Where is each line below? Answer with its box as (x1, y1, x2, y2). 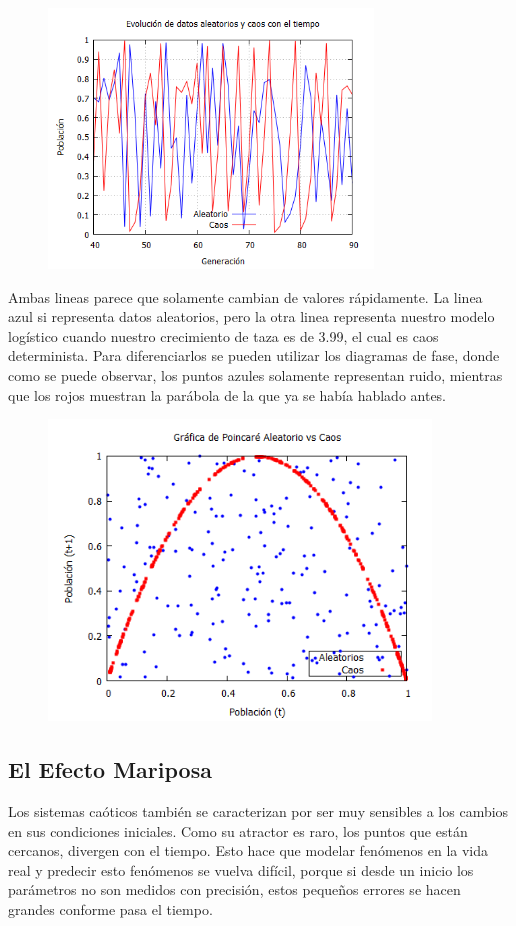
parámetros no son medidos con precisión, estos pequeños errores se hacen (8, 879, 461, 900)
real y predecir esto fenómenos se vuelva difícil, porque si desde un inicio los (8, 859, 474, 880)
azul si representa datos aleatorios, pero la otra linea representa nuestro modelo (8, 306, 495, 327)
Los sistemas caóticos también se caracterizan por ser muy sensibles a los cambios (8, 800, 509, 821)
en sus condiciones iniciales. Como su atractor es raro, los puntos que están (8, 820, 468, 841)
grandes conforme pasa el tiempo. (8, 898, 213, 919)
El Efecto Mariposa (8, 754, 212, 785)
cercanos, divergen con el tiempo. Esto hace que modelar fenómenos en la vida (8, 840, 489, 861)
